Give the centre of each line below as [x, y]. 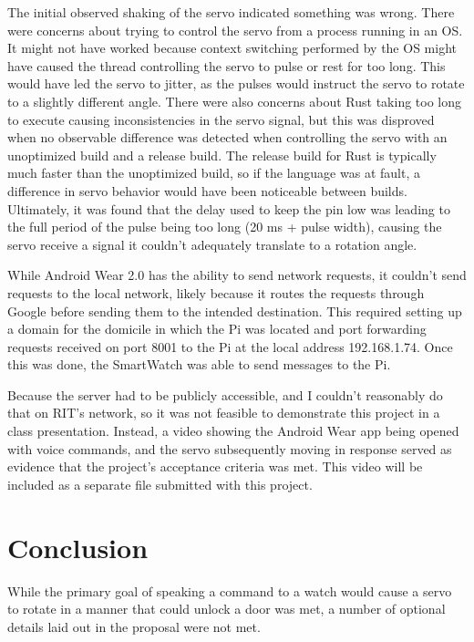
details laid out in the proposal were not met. [134, 626]
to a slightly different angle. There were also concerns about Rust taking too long [235, 101]
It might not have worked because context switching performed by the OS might [232, 48]
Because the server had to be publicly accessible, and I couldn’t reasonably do [225, 394]
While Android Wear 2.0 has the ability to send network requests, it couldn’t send [237, 275]
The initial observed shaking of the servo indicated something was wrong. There [231, 12]
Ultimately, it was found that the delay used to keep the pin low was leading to [229, 208]
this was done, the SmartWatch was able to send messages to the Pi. [199, 364]
